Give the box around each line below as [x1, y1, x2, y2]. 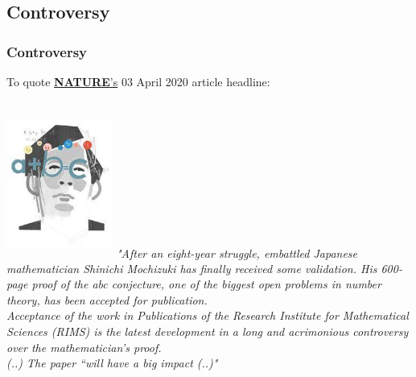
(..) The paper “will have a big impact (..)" [6, 354, 218, 371]
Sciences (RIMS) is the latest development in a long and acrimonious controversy [6, 323, 409, 340]
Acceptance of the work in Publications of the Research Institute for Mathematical [6, 307, 409, 324]
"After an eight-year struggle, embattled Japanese [116, 244, 358, 261]
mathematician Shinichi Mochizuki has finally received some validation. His [6, 259, 377, 276]
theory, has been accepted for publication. [6, 291, 208, 308]
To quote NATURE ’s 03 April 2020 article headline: [6, 73, 270, 89]
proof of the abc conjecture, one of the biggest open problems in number [31, 275, 381, 292]
